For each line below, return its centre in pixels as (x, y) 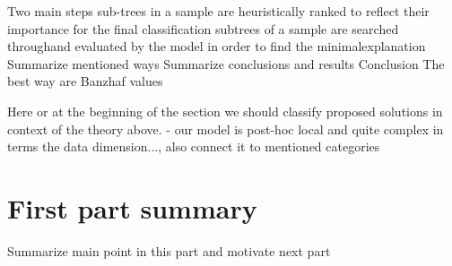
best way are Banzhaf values (85, 81)
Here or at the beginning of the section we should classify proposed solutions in (225, 111)
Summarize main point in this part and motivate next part (169, 250)
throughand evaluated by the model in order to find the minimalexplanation (217, 46)
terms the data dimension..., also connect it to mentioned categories (194, 146)
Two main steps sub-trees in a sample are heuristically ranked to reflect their (218, 11)
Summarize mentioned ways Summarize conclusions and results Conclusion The (226, 63)
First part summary (132, 207)
